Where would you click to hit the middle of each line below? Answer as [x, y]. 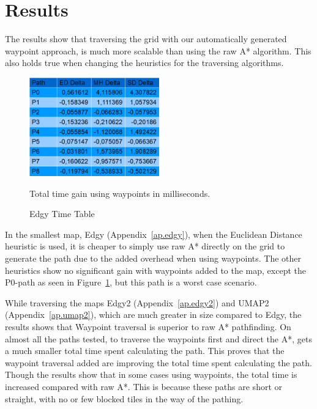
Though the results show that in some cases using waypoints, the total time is [151, 374]
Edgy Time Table [62, 214]
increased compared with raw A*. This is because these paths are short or [144, 386]
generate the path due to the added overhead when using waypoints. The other [153, 258]
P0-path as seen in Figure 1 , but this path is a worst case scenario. [131, 282]
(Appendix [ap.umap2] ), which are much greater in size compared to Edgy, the [153, 315]
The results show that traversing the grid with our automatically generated [146, 39]
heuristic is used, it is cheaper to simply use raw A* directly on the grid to [145, 246]
